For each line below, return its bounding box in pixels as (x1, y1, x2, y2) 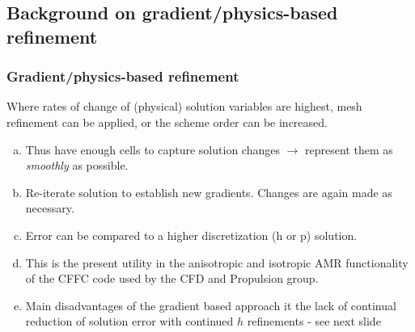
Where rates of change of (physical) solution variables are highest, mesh (6, 98, 362, 115)
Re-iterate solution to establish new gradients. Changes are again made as (25, 183, 392, 200)
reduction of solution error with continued (25, 313, 234, 330)
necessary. (25, 200, 74, 216)
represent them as (305, 141, 393, 158)
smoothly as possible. (25, 157, 129, 174)
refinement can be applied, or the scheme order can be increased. (6, 113, 328, 130)
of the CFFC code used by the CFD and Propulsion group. (25, 270, 319, 287)
